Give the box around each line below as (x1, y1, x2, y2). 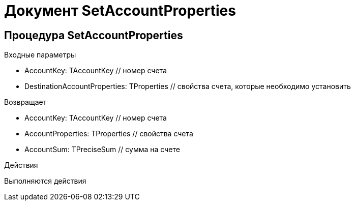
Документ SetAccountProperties (4, 2, 236, 19)
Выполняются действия (4, 177, 86, 186)
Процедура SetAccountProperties (4, 28, 183, 42)
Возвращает (4, 98, 47, 107)
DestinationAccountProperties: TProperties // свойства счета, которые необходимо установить (24, 82, 351, 91)
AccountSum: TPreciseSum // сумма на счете (24, 145, 180, 154)
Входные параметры (4, 50, 76, 60)
